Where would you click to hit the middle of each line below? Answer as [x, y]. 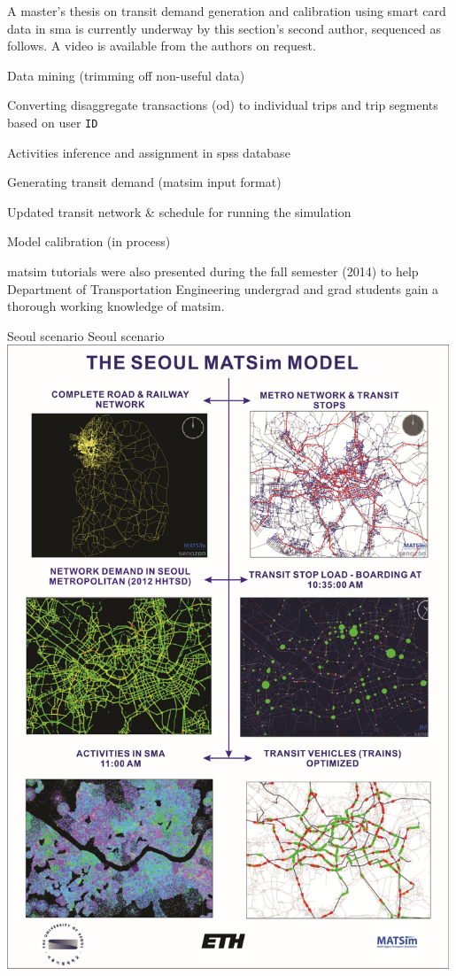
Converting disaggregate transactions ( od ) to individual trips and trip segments [223, 105]
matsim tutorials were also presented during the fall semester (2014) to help [213, 271]
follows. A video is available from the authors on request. [162, 46]
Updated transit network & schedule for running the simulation [179, 211]
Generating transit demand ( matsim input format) [144, 182]
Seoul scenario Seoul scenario [86, 335]
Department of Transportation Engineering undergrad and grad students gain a [223, 288]
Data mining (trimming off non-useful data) [126, 75]
